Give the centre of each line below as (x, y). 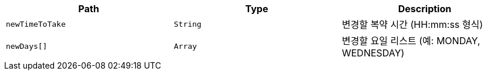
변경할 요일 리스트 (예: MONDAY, (411, 41)
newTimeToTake (36, 24)
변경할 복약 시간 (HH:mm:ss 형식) (412, 24)
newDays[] (27, 46)
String (187, 24)
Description (425, 9)
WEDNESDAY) (373, 53)
